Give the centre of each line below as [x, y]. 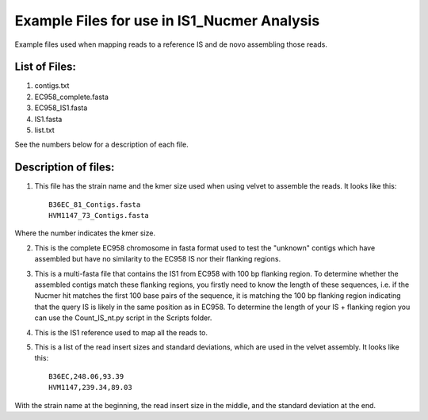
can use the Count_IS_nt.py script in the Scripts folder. [123, 318]
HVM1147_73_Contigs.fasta [99, 216]
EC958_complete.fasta [71, 97]
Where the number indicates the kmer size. [85, 233]
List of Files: [46, 67]
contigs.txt [52, 86]
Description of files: [65, 168]
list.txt [44, 130]
